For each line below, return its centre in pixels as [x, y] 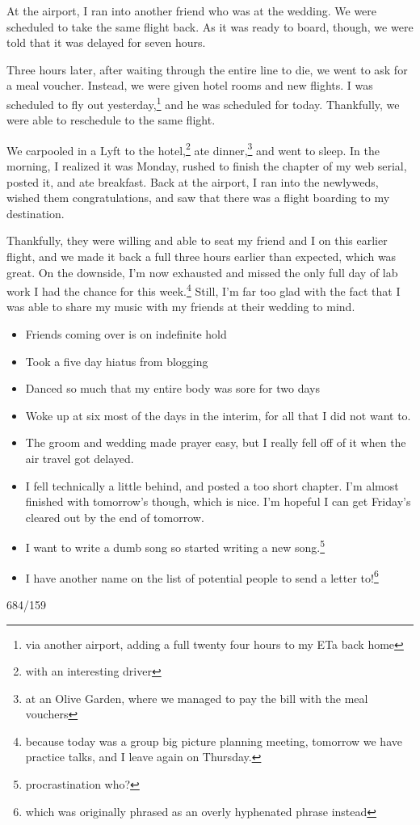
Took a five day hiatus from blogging [117, 361]
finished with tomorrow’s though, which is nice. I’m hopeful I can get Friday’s [218, 501]
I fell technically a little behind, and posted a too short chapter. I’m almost [212, 485]
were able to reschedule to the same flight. [111, 120]
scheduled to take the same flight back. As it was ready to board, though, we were [210, 26]
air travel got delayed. [80, 459]
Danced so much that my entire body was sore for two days [172, 388]
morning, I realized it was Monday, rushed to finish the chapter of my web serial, [207, 166]
